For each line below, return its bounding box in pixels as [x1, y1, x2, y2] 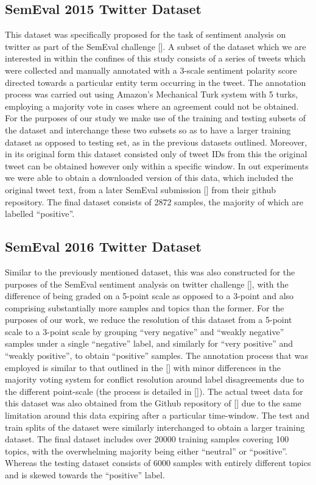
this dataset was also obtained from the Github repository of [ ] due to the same [5, 397, 301, 409]
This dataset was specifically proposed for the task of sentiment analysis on [5, 28, 286, 41]
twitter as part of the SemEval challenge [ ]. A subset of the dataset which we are [5, 40, 306, 52]
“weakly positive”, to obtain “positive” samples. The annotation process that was [5, 349, 308, 362]
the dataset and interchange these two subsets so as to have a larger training [5, 123, 291, 136]
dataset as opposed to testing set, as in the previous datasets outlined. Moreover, [5, 135, 307, 148]
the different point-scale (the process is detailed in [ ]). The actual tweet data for [5, 384, 303, 397]
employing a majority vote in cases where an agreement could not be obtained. [5, 99, 299, 112]
